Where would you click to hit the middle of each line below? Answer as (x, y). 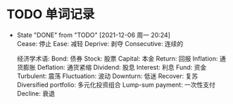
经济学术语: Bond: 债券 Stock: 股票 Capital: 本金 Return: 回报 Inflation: (117, 58)
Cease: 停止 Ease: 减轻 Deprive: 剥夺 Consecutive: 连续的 (100, 43)
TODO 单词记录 (51, 14)
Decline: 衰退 (36, 93)
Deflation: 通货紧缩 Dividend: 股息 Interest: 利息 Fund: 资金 (122, 67)
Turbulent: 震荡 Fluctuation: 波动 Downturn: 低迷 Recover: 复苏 (107, 76)
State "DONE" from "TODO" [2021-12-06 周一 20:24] (93, 35)
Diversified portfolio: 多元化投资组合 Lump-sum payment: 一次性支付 (116, 84)
